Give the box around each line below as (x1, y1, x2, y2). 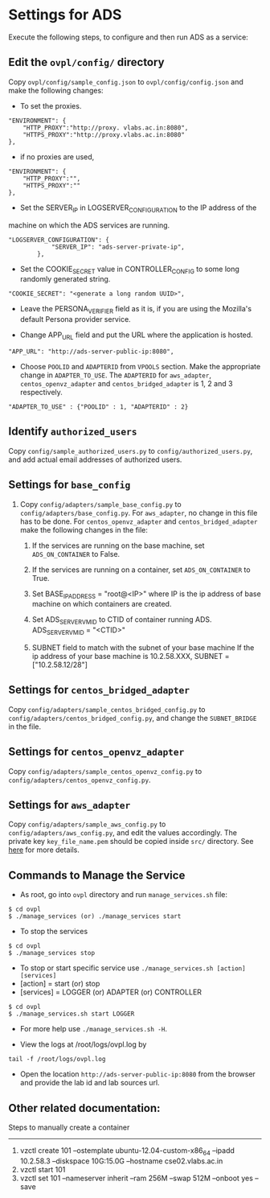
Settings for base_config (8, 478, 131, 492)
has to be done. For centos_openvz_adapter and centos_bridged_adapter (19, 517, 258, 526)
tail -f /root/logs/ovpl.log (8, 1056, 106, 1064)
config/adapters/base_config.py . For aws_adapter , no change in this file (19, 508, 258, 517)
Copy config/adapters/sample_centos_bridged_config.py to (8, 704, 206, 714)
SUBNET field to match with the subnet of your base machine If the (31, 642, 255, 653)
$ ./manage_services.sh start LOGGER (8, 1010, 135, 1019)
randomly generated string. (19, 274, 111, 284)
